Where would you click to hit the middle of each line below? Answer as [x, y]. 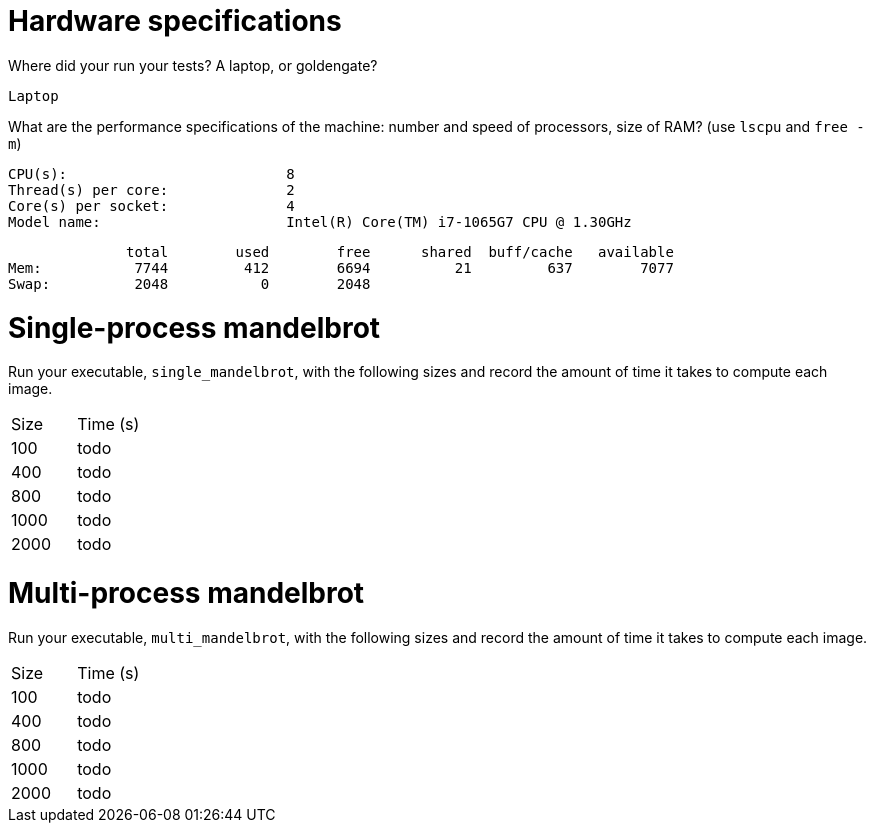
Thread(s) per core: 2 [151, 189]
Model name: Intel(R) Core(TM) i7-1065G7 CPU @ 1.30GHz [320, 221]
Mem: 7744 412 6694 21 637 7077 [341, 267]
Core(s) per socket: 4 [151, 205]
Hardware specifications [175, 21]
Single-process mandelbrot [194, 327]
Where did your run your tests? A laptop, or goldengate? [193, 65]
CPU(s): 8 [151, 173]
